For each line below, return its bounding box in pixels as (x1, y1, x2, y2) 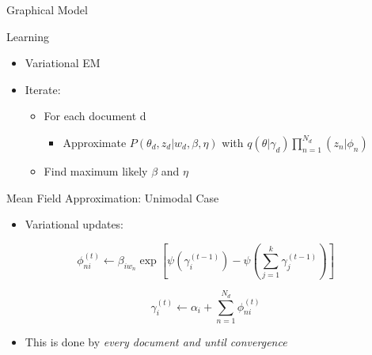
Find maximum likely (44, 162, 148, 179)
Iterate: (25, 81, 61, 97)
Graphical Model (6, 2, 88, 17)
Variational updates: (25, 216, 124, 232)
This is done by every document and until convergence (25, 334, 287, 349)
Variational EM (25, 55, 101, 71)
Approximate (63, 134, 127, 150)
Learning (6, 28, 49, 44)
